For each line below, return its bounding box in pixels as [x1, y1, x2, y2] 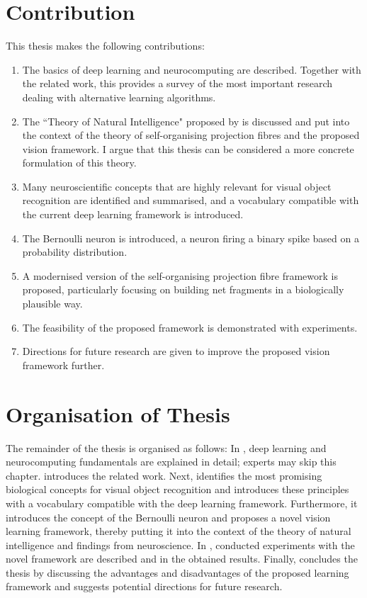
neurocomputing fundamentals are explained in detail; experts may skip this [6, 454, 337, 469]
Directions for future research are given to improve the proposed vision [22, 344, 330, 359]
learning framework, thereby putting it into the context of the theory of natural [6, 524, 351, 538]
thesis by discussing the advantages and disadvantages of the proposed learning [6, 565, 349, 580]
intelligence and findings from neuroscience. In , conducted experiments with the [6, 537, 355, 552]
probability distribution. [22, 244, 128, 259]
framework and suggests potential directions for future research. [6, 579, 283, 594]
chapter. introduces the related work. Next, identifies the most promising [6, 468, 322, 483]
